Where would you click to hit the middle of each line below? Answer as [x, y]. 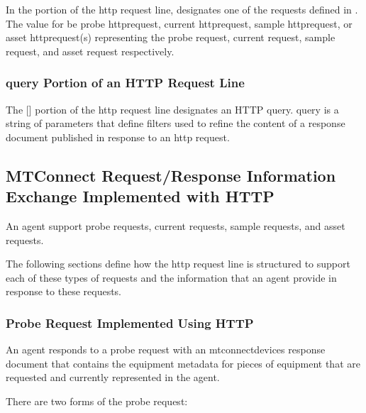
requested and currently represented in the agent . [113, 377]
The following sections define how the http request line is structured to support [178, 264]
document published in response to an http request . [118, 137]
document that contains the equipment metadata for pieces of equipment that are [183, 363]
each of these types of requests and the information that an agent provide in [171, 277]
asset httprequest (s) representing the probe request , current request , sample [171, 37]
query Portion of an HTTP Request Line [125, 83]
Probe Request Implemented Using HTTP [130, 323]
